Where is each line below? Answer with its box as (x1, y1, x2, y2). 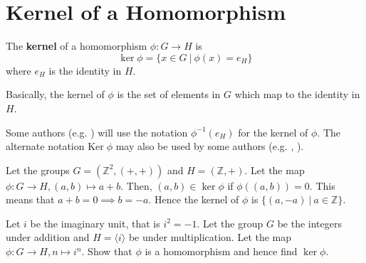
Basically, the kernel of (6, 87, 105, 102)
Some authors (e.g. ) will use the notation (6, 124, 188, 139)
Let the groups (6, 162, 70, 177)
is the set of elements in (117, 87, 221, 102)
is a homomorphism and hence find (145, 244, 298, 259)
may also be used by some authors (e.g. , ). (115, 139, 304, 154)
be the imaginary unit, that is (30, 215, 160, 230)
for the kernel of (238, 124, 308, 139)
